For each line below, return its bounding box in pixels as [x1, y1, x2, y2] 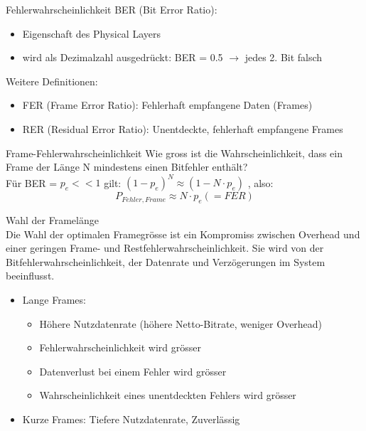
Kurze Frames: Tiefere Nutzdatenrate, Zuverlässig [22, 411, 240, 426]
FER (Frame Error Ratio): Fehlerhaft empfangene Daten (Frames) [22, 97, 313, 112]
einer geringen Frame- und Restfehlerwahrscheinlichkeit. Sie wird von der [6, 240, 324, 255]
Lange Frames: [22, 292, 86, 307]
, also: [247, 175, 274, 190]
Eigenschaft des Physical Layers [22, 26, 161, 41]
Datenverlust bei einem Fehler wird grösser [39, 363, 227, 378]
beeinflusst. [6, 268, 55, 283]
